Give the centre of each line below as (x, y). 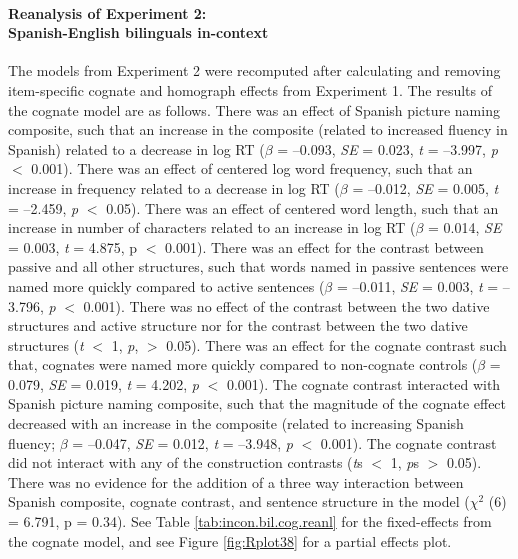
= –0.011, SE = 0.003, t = (417, 285)
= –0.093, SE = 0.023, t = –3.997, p (387, 148)
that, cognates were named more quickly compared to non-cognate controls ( (243, 364)
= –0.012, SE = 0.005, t (425, 187)
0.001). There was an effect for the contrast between (324, 246)
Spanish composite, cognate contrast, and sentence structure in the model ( (239, 501)
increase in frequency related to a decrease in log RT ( (174, 187)
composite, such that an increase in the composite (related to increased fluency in (258, 129)
